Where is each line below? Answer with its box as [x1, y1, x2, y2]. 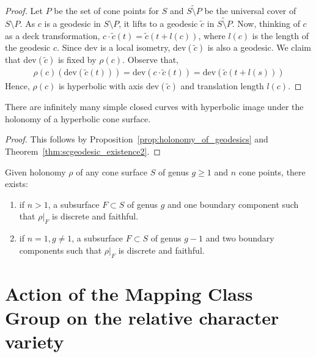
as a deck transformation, [5, 29, 100, 42]
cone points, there [238, 165, 306, 178]
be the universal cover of [204, 4, 296, 17]
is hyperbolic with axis [58, 79, 144, 92]
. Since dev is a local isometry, [57, 41, 171, 54]
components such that [19, 243, 102, 256]
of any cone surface [76, 165, 148, 178]
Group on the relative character [5, 304, 279, 329]
